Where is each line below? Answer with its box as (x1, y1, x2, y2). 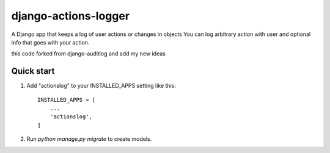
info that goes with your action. (11, 38, 90, 46)
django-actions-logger (11, 9, 130, 23)
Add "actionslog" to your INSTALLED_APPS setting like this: (26, 82, 177, 90)
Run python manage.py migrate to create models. (26, 135, 152, 143)
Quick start (11, 66, 55, 76)
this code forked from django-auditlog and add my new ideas (11, 50, 166, 57)
